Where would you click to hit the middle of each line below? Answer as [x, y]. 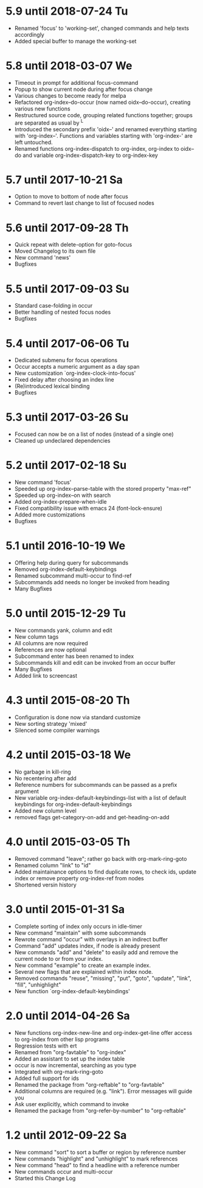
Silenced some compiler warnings [57, 730]
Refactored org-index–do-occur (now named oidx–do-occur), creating [102, 102]
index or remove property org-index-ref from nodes [79, 878]
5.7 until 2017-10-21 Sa [64, 180]
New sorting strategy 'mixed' [51, 723]
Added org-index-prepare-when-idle [60, 502]
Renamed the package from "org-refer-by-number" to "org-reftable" [100, 1110]
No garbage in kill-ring [43, 772]
